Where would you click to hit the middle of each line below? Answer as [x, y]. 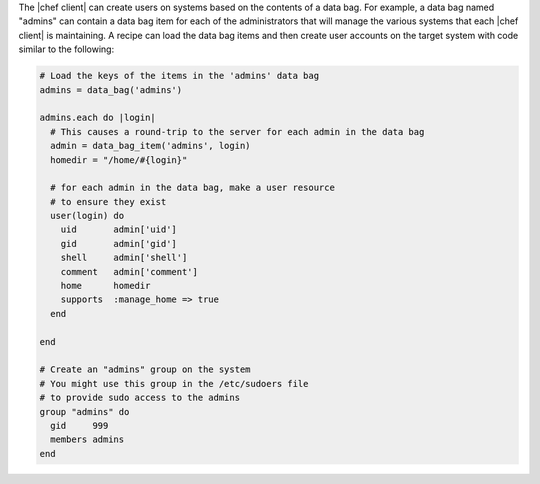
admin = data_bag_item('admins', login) [150, 146]
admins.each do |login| [98, 118]
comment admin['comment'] [129, 271]
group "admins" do [84, 411]
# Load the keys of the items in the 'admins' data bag [179, 76]
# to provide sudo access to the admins [139, 398]
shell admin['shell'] [124, 258]
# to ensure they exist [108, 201]
